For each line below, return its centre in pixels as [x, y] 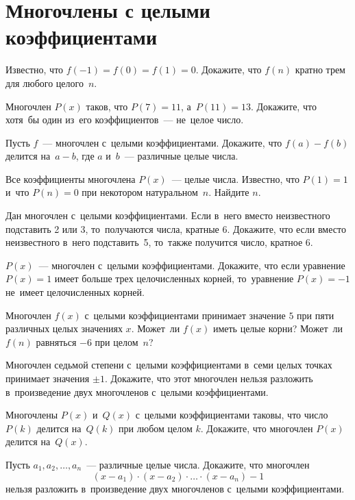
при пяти [316, 315]
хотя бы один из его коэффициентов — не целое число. [125, 120]
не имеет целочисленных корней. [75, 292]
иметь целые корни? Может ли [278, 328]
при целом [117, 341]
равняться [56, 341]
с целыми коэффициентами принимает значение [185, 315]
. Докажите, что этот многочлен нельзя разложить [209, 378]
